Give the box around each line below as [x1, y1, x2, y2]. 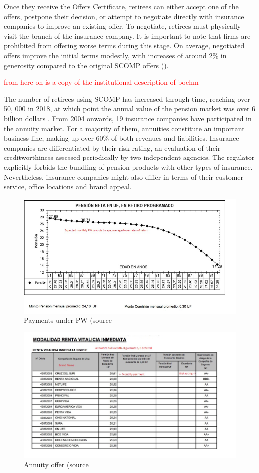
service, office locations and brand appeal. [4, 181, 132, 192]
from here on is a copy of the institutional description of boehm [4, 77, 199, 87]
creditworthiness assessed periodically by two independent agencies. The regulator [4, 152, 255, 162]
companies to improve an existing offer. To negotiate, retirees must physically [4, 21, 241, 31]
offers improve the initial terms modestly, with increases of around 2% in [4, 50, 227, 60]
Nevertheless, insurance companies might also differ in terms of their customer [4, 171, 244, 182]
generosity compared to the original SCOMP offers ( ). [4, 60, 169, 70]
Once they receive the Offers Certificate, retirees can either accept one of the [4, 1, 239, 11]
